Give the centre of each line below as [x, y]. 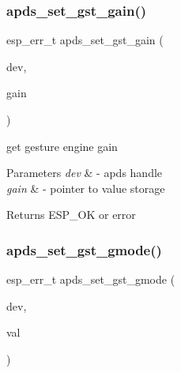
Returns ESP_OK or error [71, 215]
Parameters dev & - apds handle [85, 173]
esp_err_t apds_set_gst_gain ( [85, 40]
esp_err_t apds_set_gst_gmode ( [91, 279]
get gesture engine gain [62, 146]
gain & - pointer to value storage [86, 188]
